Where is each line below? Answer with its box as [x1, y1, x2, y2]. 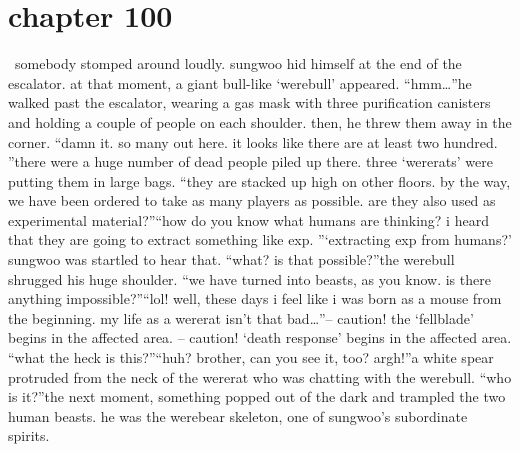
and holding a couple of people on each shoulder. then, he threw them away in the [8, 111, 512, 132]
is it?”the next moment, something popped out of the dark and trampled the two [8, 386, 506, 407]
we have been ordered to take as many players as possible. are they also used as [8, 190, 496, 211]
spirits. [8, 425, 50, 446]
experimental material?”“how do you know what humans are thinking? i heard [8, 209, 489, 230]
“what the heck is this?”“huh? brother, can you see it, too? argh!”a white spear [8, 347, 494, 368]
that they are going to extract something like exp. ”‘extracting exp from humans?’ [8, 229, 512, 250]
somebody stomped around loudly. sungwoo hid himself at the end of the [14, 53, 462, 74]
